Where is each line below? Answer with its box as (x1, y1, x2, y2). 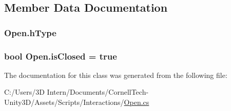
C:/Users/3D (4, 87, 45, 97)
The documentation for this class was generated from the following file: (4, 69, 227, 80)
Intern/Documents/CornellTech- (47, 87, 149, 97)
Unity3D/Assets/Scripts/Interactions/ (4, 97, 124, 107)
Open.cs (124, 97, 149, 107)
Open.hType (4, 26, 56, 39)
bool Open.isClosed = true (4, 49, 117, 62)
